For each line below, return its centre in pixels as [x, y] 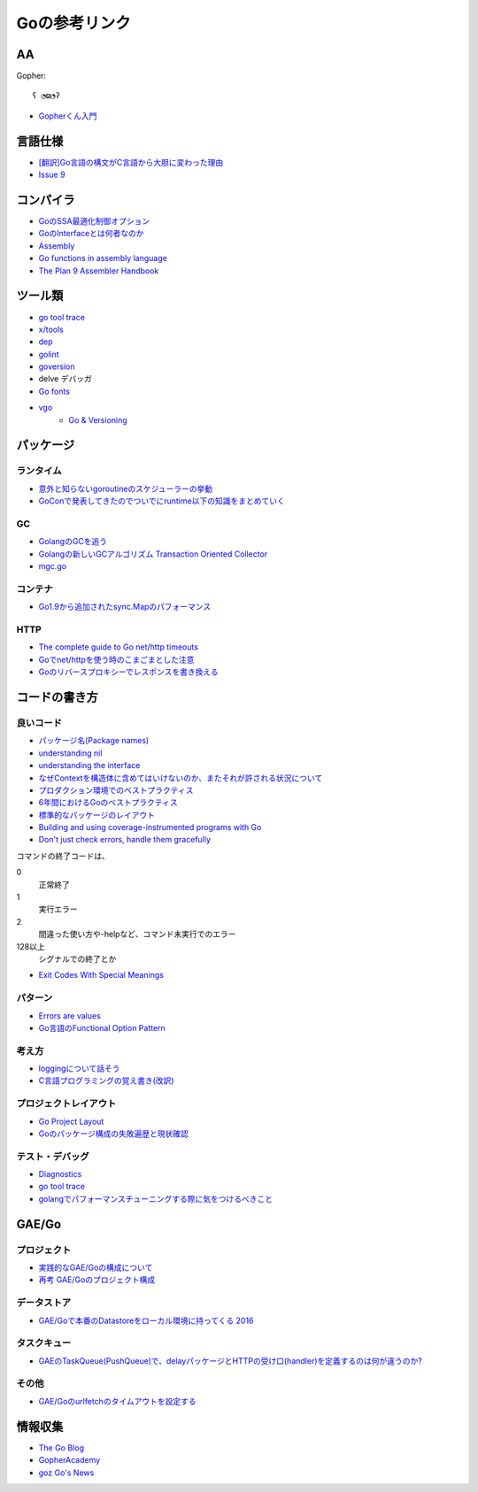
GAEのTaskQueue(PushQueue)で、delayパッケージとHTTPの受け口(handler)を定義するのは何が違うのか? [230, 1361]
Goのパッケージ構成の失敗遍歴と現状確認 [114, 1134]
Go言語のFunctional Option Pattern [102, 1027]
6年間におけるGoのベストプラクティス [108, 803]
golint [49, 354]
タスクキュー [44, 1343]
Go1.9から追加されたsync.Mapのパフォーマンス [125, 607]
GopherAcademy [69, 1460]
